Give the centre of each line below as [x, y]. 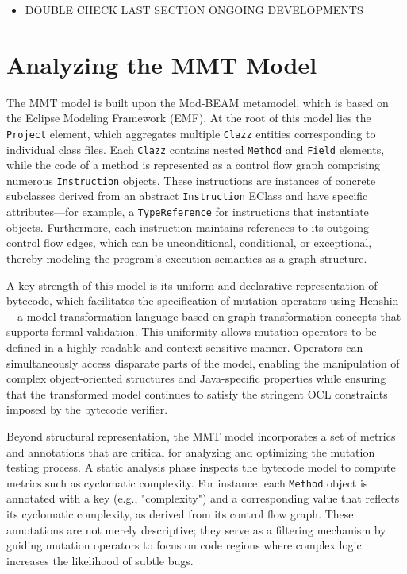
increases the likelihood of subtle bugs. [100, 560]
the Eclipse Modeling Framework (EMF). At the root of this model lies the [189, 118]
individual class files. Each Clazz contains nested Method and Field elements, [196, 149]
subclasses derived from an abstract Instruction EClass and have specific [187, 196]
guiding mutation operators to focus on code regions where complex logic [184, 545]
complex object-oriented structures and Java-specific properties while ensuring [196, 378]
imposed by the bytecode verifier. [87, 409]
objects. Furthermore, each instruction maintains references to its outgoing [188, 227]
